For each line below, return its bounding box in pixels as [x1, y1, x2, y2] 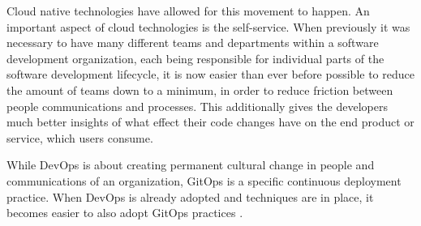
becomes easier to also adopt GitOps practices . [6, 204, 243, 221]
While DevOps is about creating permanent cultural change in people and [6, 156, 375, 173]
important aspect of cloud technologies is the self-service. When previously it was [6, 18, 410, 35]
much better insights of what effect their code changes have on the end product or [6, 113, 415, 130]
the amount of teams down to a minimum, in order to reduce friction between [6, 81, 393, 98]
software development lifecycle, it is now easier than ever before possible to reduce [6, 66, 415, 83]
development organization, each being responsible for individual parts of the [6, 49, 384, 66]
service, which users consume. [6, 129, 153, 146]
